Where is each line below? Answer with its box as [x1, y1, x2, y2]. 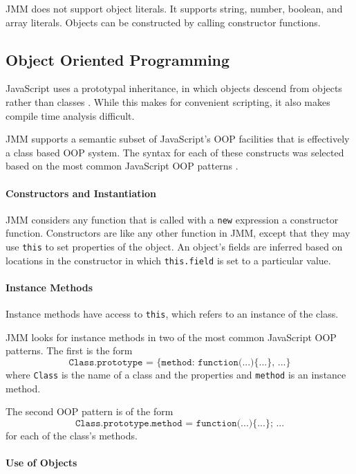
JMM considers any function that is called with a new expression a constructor [6, 212, 339, 226]
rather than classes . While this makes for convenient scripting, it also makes [6, 94, 330, 109]
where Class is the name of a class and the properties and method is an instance [6, 367, 346, 381]
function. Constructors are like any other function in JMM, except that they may [6, 226, 350, 240]
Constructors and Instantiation [6, 185, 156, 200]
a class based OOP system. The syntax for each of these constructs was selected [6, 145, 344, 159]
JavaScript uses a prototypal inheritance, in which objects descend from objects [6, 81, 342, 95]
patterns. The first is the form [6, 343, 133, 358]
